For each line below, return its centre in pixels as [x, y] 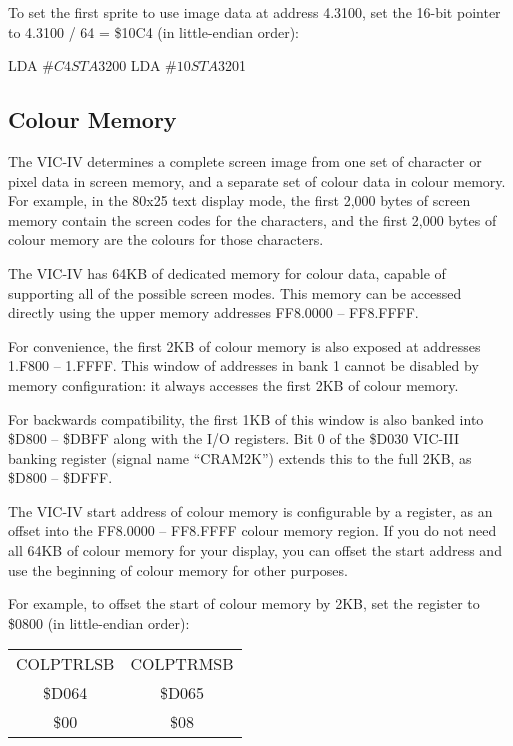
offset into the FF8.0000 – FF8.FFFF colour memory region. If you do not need [252, 530]
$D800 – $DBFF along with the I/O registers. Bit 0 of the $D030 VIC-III [234, 438]
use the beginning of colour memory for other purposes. [178, 569]
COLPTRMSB [182, 664]
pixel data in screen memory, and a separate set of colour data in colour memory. [257, 180]
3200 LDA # [137, 65]
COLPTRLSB [65, 664]
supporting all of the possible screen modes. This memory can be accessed [235, 292]
